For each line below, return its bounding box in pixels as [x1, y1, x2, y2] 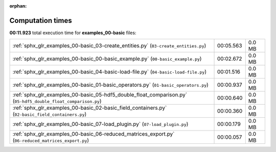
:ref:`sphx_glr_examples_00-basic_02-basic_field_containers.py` [12, 105, 167, 112]
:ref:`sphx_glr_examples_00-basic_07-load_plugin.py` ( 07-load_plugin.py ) [12, 120, 189, 128]
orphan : [9, 3, 27, 9]
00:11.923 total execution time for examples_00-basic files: [9, 30, 136, 36]
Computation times [9, 16, 72, 25]
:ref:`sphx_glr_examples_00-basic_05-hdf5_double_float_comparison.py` [12, 91, 188, 98]
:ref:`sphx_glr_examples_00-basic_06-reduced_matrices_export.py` [12, 131, 175, 138]
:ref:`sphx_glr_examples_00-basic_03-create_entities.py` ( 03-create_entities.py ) [12, 42, 206, 49]
